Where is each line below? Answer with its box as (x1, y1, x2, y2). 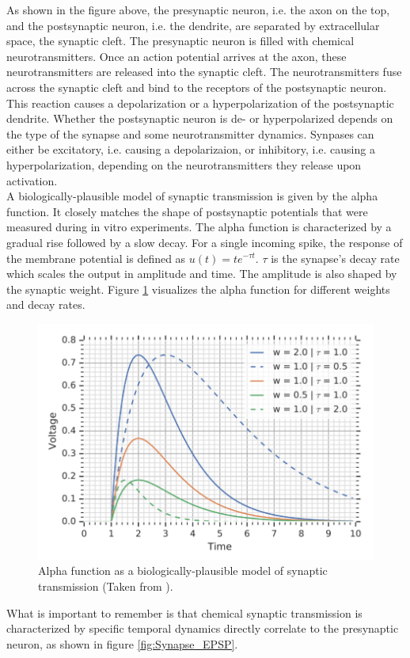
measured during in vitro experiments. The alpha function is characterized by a (6, 219, 392, 235)
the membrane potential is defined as (6, 249, 186, 266)
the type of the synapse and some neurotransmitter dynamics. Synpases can (6, 125, 374, 142)
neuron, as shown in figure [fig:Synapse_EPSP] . (6, 635, 238, 652)
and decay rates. (6, 296, 85, 313)
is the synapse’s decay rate (271, 249, 400, 266)
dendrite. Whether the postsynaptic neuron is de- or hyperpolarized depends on (6, 110, 393, 127)
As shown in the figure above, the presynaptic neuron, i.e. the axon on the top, (6, 2, 390, 17)
